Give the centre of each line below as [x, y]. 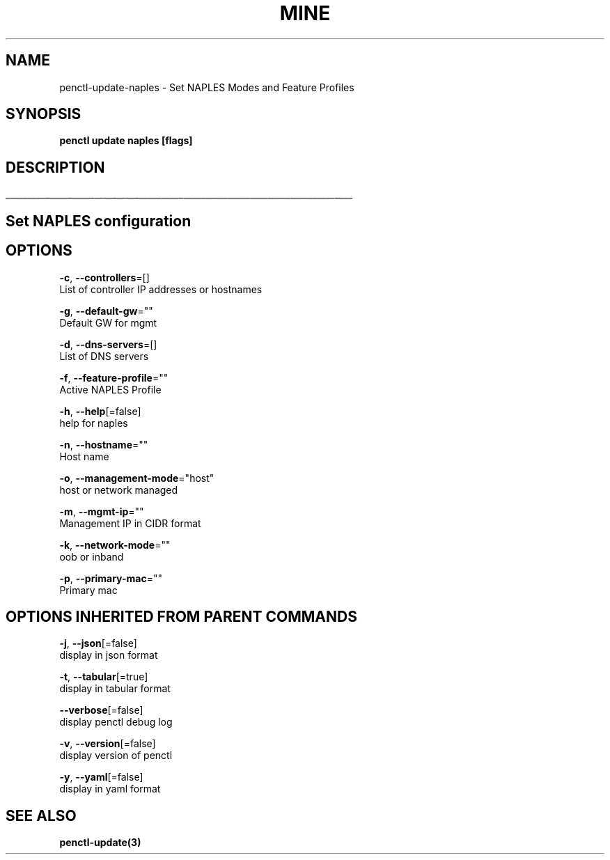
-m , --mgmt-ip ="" [102, 511]
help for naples [94, 423]
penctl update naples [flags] [126, 141]
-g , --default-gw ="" [106, 311]
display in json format [109, 655]
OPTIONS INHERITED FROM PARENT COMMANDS [181, 616]
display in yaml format [110, 789]
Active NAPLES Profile [110, 389]
